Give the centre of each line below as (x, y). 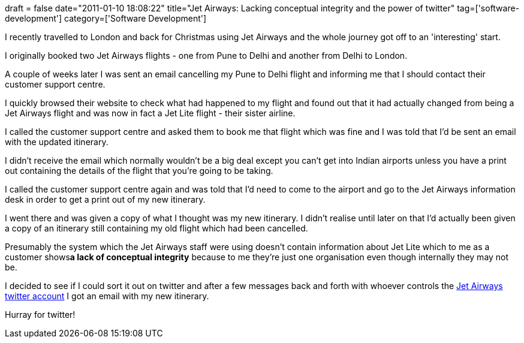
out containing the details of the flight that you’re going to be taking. (139, 171)
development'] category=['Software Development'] (106, 18)
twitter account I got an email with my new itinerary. (107, 296)
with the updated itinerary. (57, 142)
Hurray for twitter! (40, 315)
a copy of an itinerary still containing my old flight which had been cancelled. (156, 228)
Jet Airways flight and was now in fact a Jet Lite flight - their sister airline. (150, 113)
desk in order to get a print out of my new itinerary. (105, 199)
